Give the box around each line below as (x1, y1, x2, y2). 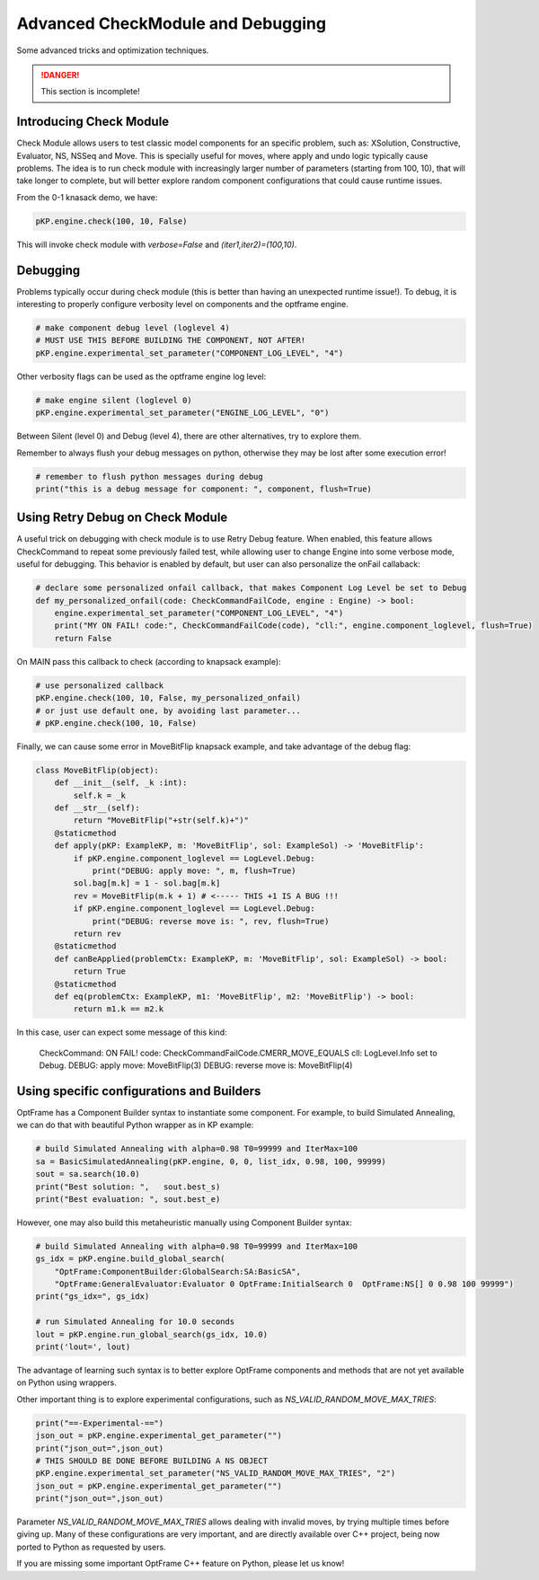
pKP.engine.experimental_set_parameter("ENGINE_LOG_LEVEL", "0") (35, 408, 330, 418)
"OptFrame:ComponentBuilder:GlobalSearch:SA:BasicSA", (54, 1267, 301, 1276)
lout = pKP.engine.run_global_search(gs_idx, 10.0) (35, 1329, 269, 1339)
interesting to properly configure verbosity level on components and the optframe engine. (16, 299, 349, 310)
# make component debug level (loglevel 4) (35, 323, 231, 333)
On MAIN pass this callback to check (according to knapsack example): (16, 656, 282, 666)
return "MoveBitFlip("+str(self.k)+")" (73, 816, 249, 825)
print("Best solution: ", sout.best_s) (35, 1181, 221, 1192)
